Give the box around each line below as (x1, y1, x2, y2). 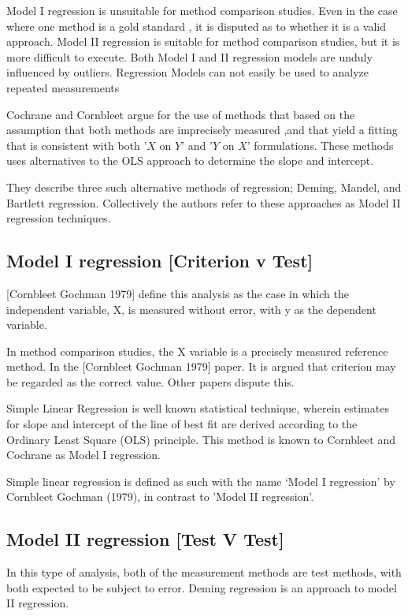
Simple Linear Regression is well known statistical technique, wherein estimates (6, 400, 389, 416)
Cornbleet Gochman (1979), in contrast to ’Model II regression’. (6, 488, 314, 505)
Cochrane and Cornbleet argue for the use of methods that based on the (6, 106, 355, 122)
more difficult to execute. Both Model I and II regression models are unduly (6, 48, 373, 65)
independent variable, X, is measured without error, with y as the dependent (6, 301, 376, 317)
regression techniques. (6, 210, 111, 226)
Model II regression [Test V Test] (6, 527, 284, 551)
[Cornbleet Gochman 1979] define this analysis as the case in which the (6, 285, 349, 301)
